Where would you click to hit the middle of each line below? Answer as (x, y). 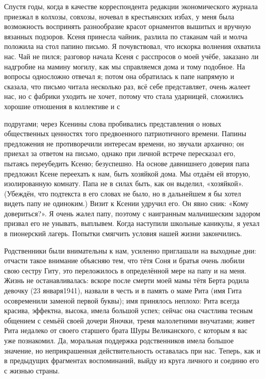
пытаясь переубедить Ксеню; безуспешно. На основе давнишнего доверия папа (127, 163)
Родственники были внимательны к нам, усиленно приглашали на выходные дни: (130, 250)
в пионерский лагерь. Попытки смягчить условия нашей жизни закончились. (123, 233)
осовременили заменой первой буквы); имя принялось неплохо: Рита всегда (122, 300)
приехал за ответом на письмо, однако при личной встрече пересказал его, (120, 153)
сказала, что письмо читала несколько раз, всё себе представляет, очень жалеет (127, 86)
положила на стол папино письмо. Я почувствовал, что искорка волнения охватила (132, 46)
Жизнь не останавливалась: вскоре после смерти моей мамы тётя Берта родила (127, 280)
